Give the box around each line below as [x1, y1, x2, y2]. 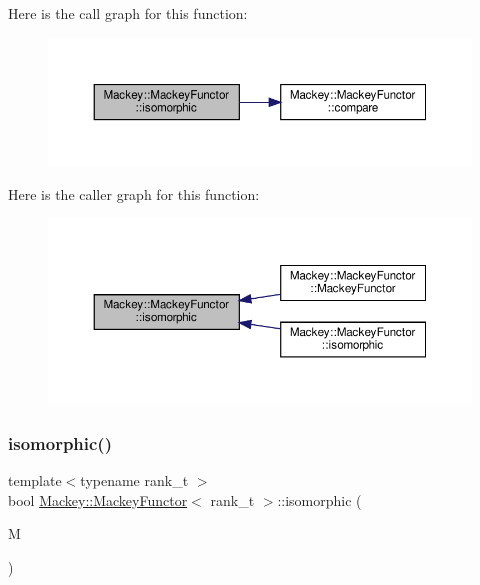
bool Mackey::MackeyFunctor [8, 489, 188, 510]
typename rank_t [80, 470, 189, 491]
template [8, 470, 62, 491]
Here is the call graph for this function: [8, 3, 248, 23]
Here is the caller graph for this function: [8, 184, 260, 205]
